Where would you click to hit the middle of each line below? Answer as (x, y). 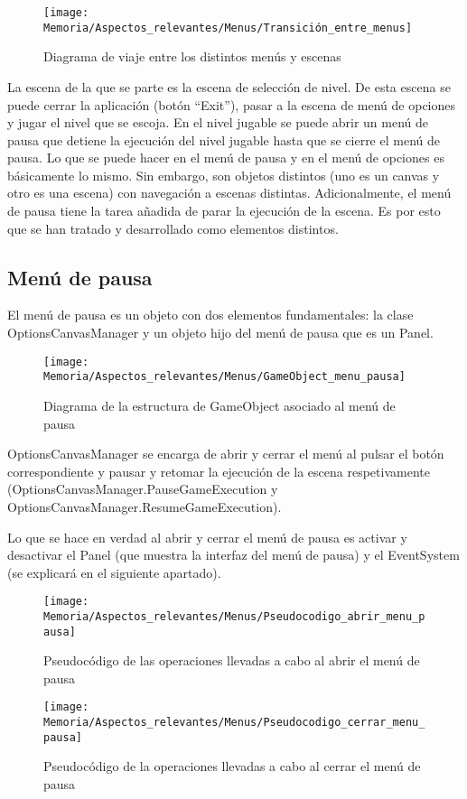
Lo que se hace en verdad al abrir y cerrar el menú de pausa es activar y (207, 537)
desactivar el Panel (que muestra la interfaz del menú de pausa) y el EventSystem (233, 555)
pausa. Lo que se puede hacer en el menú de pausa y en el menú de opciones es (226, 158)
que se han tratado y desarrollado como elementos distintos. (173, 228)
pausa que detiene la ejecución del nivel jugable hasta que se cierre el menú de (224, 139)
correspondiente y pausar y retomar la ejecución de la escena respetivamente (219, 471)
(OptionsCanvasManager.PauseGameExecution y (143, 489)
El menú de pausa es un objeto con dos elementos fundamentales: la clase (210, 315)
